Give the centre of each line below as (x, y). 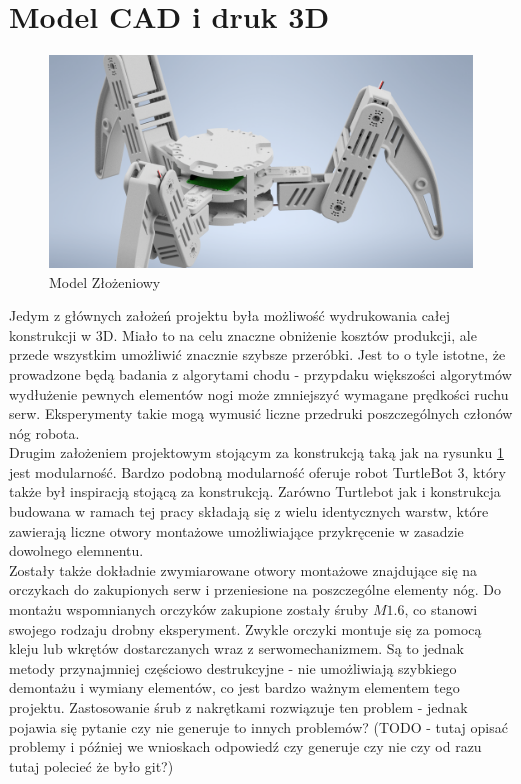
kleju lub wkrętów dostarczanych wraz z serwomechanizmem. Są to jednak (236, 648)
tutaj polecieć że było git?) (91, 765)
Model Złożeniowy (105, 281)
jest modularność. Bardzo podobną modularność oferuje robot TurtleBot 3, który (257, 471)
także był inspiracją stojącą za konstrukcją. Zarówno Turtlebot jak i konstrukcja (255, 491)
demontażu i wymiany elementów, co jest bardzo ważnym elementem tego (234, 687)
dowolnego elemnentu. (76, 550)
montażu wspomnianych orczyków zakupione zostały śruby (189, 609)
